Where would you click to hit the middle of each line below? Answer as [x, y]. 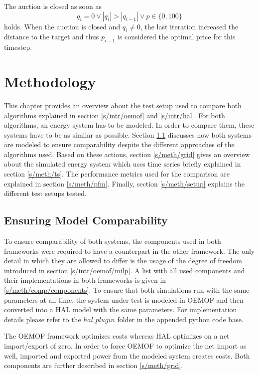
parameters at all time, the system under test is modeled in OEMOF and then [124, 299]
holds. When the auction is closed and [62, 26]
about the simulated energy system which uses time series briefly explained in [123, 164]
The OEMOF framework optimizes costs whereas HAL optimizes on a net [117, 336]
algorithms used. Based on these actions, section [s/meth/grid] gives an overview [127, 154]
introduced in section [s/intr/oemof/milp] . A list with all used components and [125, 270]
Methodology [50, 81]
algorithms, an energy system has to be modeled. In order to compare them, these [129, 125]
